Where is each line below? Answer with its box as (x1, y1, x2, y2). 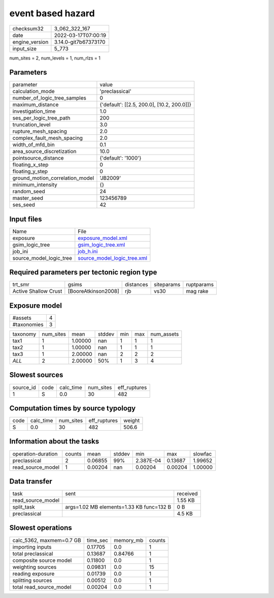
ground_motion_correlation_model (12, 174, 94, 182)
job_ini (12, 248, 28, 255)
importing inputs (12, 543, 52, 550)
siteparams (154, 281, 181, 288)
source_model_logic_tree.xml (78, 254, 147, 261)
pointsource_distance (12, 155, 64, 162)
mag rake (186, 288, 209, 295)
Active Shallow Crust (12, 288, 62, 295)
